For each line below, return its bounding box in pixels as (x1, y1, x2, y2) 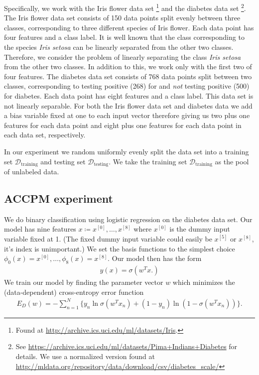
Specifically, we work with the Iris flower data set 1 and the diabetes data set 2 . (4, 1, 246, 13)
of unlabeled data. (4, 166, 59, 177)
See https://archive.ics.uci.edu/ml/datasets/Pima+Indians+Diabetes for (15, 341, 238, 352)
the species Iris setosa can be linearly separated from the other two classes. (4, 42, 234, 52)
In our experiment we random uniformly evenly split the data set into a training (4, 146, 249, 156)
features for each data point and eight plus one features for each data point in (4, 120, 242, 130)
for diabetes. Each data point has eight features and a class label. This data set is (4, 91, 254, 101)
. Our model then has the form (108, 253, 202, 263)
